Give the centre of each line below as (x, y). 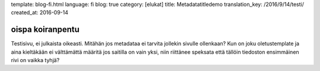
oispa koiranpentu (45, 30)
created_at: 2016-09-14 (40, 12)
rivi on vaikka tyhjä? (35, 60)
